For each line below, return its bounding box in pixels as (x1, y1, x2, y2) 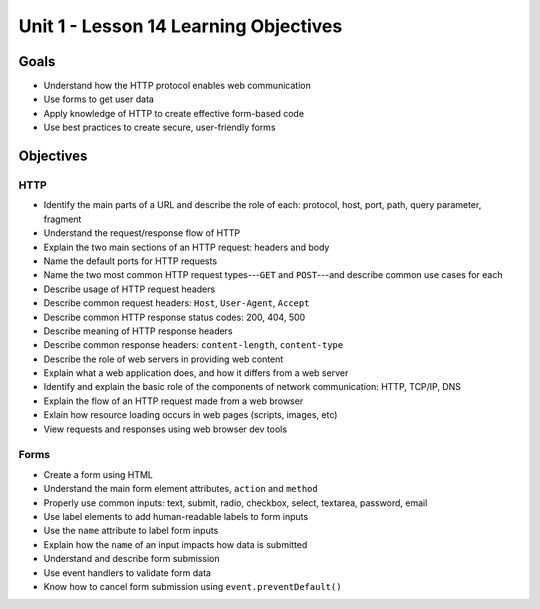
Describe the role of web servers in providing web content (43, 353, 284, 365)
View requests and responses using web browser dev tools (43, 423, 288, 435)
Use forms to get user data (43, 93, 155, 105)
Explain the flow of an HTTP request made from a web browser (43, 395, 304, 407)
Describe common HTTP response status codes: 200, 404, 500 (43, 311, 306, 323)
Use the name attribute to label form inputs (43, 525, 219, 537)
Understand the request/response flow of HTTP (43, 227, 240, 239)
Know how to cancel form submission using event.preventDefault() (43, 580, 342, 592)
